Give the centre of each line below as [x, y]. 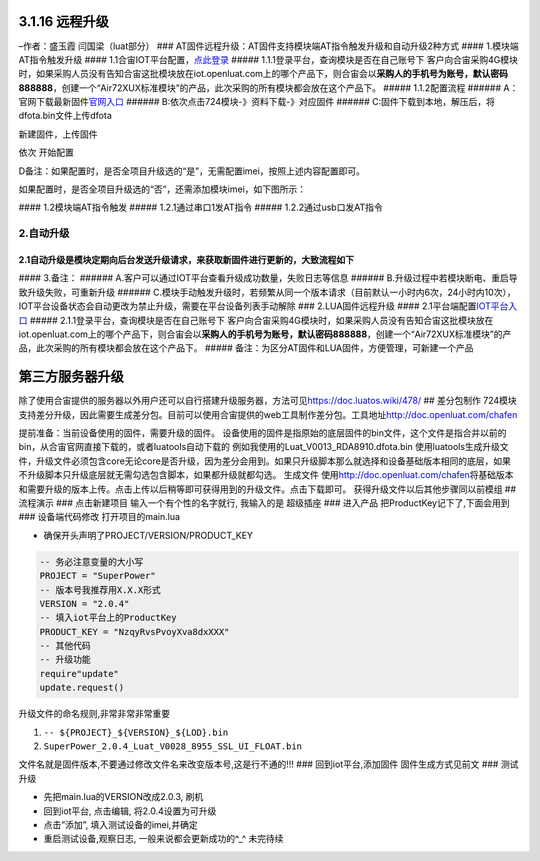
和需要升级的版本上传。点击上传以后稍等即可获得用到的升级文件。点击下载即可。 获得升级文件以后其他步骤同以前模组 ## [267, 489]
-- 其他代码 [65, 646]
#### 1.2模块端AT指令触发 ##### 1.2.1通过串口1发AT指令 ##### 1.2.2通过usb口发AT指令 [201, 207]
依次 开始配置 [46, 152]
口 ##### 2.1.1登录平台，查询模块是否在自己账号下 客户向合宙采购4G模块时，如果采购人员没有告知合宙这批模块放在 [256, 320]
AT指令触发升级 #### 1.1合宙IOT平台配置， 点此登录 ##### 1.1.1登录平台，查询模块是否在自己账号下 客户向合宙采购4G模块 [268, 59]
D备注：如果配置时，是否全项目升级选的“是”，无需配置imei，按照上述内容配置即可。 [191, 171]
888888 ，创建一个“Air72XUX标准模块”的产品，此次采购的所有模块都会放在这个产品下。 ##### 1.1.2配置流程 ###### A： [268, 87]
